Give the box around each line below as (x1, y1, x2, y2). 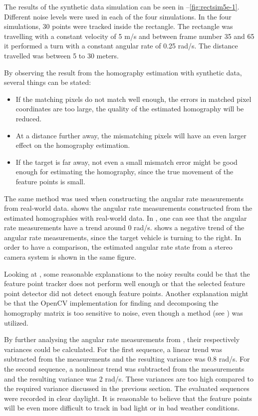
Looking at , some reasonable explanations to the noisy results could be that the (4, 268, 250, 279)
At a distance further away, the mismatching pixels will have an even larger (15, 130, 247, 140)
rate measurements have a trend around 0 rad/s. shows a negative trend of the (4, 222, 245, 233)
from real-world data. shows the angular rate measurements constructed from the (4, 203, 253, 213)
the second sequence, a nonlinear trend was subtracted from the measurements (4, 364, 245, 374)
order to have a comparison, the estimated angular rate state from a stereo (4, 242, 233, 252)
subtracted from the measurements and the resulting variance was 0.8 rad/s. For (4, 354, 250, 364)
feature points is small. (15, 176, 85, 186)
